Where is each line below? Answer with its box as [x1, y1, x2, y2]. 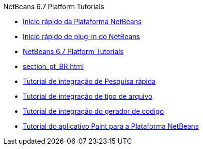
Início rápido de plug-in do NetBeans [23, 32, 140, 41]
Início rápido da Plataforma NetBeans [23, 17, 142, 26]
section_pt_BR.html [23, 62, 84, 70]
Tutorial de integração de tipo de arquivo [23, 92, 153, 100]
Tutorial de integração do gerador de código [23, 107, 164, 115]
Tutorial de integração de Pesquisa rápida [23, 77, 156, 85]
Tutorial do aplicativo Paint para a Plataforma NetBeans [23, 122, 199, 130]
